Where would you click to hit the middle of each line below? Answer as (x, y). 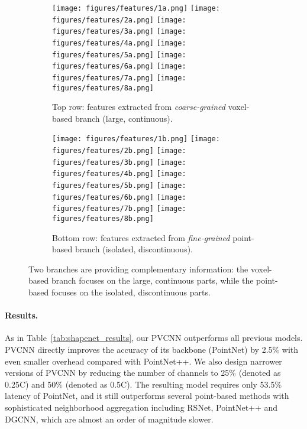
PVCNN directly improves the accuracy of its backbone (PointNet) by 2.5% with (152, 350)
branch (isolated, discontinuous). (134, 249)
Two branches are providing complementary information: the (138, 269)
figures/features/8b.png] (103, 219)
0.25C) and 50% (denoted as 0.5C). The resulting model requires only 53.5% (143, 384)
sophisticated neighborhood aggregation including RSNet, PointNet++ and (141, 407)
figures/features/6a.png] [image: (119, 66)
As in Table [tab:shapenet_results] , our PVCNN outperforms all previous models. (154, 338)
